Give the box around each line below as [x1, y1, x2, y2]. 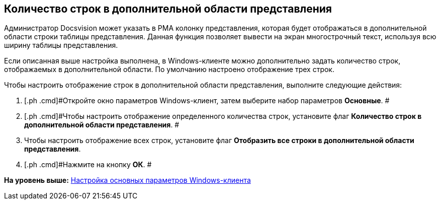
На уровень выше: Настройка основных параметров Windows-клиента [4, 176, 251, 185]
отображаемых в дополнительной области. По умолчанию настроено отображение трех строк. [4, 65, 334, 74]
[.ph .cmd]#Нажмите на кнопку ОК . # [24, 160, 152, 169]
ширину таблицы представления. [4, 41, 118, 50]
